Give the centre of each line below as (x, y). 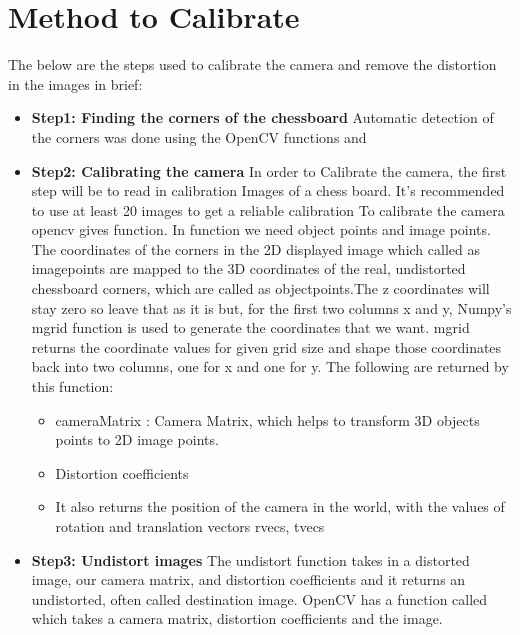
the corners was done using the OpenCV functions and (199, 136)
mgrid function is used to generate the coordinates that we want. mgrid (250, 327)
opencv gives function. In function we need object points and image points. (261, 229)
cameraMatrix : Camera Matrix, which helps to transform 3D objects (267, 419)
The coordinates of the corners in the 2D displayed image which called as (255, 248)
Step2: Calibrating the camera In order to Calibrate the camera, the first (269, 170)
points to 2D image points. (137, 439)
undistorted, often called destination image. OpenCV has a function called (259, 598)
